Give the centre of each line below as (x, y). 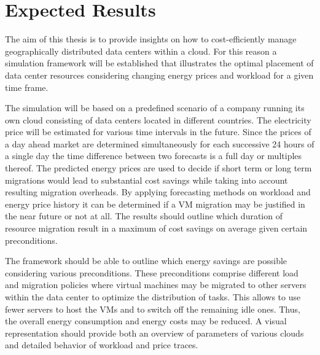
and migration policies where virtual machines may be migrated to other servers (156, 285)
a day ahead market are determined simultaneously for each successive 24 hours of (160, 143)
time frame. (27, 87)
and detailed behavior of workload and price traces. (102, 345)
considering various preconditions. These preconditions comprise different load (152, 272)
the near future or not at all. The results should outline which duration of (144, 216)
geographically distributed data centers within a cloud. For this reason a (141, 51)
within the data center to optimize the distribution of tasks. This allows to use (153, 297)
